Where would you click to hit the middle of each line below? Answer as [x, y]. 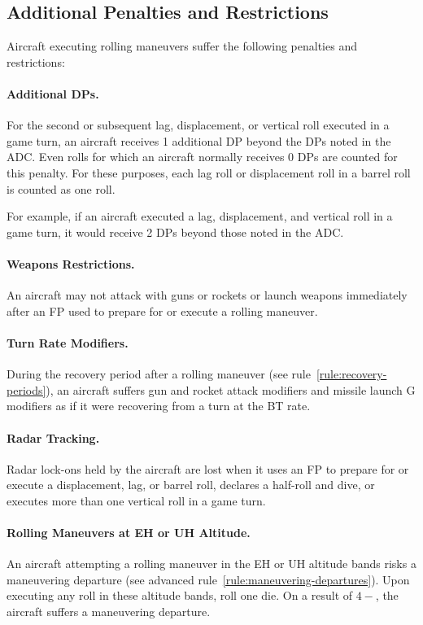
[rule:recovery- [351, 374]
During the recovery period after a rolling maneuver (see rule [159, 374]
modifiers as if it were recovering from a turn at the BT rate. [159, 406]
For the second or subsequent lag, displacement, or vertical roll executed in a [198, 125]
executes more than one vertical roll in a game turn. [136, 500]
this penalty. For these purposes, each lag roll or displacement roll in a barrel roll [209, 172]
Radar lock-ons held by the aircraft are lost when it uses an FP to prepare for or [208, 468]
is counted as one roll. [61, 188]
